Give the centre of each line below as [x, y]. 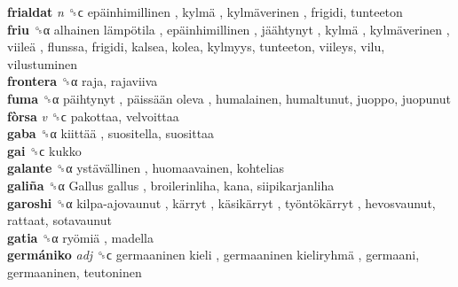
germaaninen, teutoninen [75, 271]
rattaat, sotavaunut [59, 220]
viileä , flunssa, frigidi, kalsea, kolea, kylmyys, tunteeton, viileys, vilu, [196, 47]
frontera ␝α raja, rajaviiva [83, 81]
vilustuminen [43, 63]
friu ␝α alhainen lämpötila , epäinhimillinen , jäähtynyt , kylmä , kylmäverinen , [229, 29]
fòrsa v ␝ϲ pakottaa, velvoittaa [93, 116]
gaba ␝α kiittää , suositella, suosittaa [111, 133]
